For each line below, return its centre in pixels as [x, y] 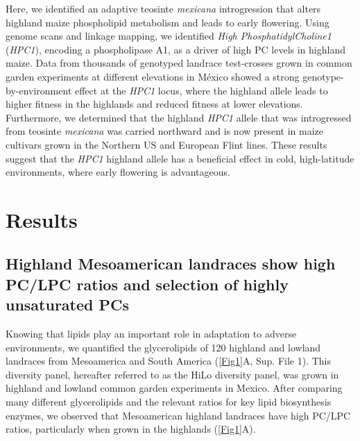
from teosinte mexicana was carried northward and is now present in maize [165, 131]
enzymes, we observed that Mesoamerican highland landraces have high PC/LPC [178, 415]
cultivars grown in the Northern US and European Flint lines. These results [166, 144]
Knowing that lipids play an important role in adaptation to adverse [151, 334]
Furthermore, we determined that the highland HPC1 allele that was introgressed [179, 117]
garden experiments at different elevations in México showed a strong [153, 76]
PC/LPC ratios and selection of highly [147, 284]
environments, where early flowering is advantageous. [118, 172]
